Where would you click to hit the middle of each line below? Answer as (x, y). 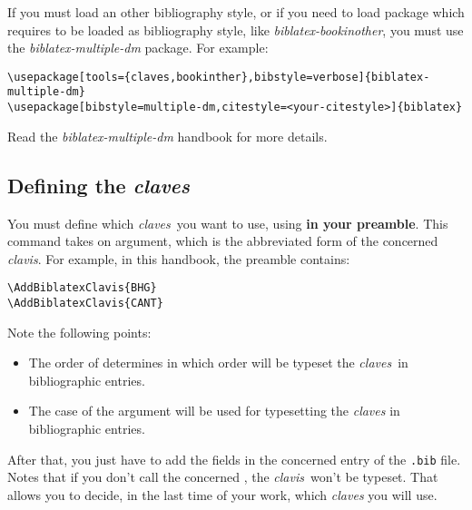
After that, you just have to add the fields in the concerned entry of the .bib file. (234, 459)
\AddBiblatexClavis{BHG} (82, 288)
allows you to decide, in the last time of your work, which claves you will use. (222, 494)
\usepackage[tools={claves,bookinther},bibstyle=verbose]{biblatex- (219, 77)
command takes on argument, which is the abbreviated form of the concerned (223, 241)
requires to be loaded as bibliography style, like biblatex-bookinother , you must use (236, 29)
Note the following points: (79, 332)
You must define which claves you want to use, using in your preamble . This (228, 223)
